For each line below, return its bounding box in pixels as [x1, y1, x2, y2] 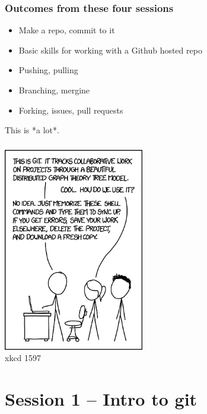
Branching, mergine [18, 84, 90, 96]
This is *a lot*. [5, 124, 59, 136]
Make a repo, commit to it [18, 24, 115, 36]
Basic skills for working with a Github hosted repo [18, 43, 202, 56]
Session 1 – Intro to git [5, 387, 198, 411]
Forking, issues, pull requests [18, 103, 123, 116]
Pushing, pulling [18, 64, 78, 76]
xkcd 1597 [5, 352, 42, 364]
